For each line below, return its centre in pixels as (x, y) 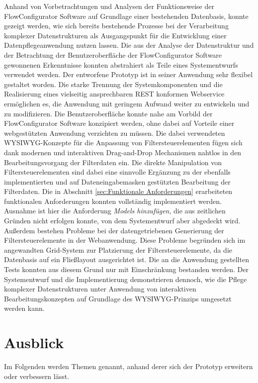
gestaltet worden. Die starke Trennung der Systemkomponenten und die (113, 84)
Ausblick (34, 342)
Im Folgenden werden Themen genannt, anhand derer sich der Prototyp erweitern (129, 366)
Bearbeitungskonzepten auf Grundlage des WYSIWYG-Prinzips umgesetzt (118, 298)
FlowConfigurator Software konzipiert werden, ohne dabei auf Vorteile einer (119, 123)
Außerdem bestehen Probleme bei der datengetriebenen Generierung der (114, 230)
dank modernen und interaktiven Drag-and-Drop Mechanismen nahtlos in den (123, 152)
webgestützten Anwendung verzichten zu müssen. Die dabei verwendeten (115, 133)
